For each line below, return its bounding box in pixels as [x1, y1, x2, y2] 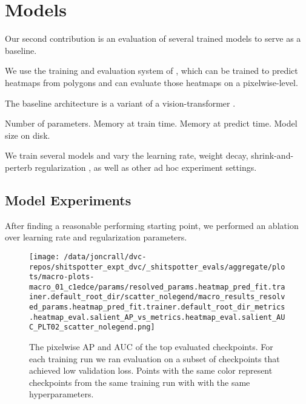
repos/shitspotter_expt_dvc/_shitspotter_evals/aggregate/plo [29, 262, 285, 271]
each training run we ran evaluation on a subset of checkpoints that [29, 352, 280, 365]
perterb [5, 161, 32, 173]
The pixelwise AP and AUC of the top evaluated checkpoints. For [29, 340, 273, 353]
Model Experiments [5, 190, 131, 209]
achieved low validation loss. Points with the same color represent [29, 364, 273, 377]
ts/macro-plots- [29, 273, 95, 282]
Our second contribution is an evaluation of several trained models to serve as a [5, 32, 301, 45]
